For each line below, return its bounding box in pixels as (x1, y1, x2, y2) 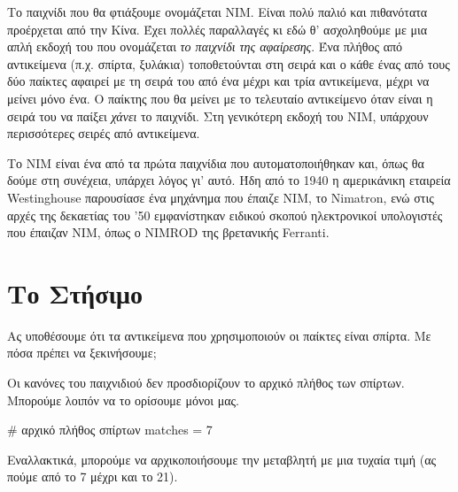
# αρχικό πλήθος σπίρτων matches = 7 (7, 420, 213, 439)
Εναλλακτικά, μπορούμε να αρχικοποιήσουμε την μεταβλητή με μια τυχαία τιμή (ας (7, 450, 437, 468)
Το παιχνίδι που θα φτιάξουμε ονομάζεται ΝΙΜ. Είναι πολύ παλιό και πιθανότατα (7, 3, 428, 20)
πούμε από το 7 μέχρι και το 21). (7, 467, 178, 486)
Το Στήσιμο (7, 274, 143, 311)
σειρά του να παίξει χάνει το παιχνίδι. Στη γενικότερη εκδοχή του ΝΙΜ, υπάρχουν (7, 106, 429, 125)
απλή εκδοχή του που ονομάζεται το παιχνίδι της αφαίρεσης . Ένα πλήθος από (7, 37, 403, 56)
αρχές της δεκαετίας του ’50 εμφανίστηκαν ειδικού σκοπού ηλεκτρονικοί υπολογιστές (7, 205, 443, 224)
